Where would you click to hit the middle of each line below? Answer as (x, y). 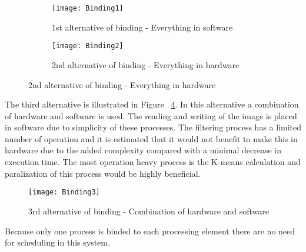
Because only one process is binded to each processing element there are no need (150, 231)
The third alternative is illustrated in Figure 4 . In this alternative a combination (152, 104)
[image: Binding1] (88, 8)
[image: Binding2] (88, 46)
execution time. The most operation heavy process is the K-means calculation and (153, 162)
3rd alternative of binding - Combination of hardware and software (149, 211)
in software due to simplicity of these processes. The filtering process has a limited (153, 127)
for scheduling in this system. (57, 242)
